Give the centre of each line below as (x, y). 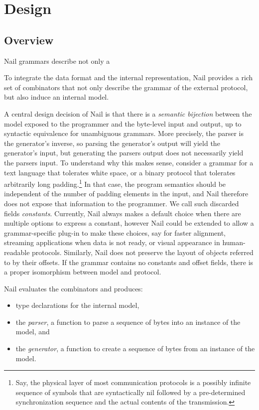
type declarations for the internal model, (77, 305)
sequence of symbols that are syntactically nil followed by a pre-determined (130, 392)
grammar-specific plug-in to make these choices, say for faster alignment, (115, 232)
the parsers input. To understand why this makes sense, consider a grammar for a (129, 162)
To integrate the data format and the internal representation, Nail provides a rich (129, 77)
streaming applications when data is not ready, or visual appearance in (112, 242)
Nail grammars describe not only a (57, 61)
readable (17, 252)
